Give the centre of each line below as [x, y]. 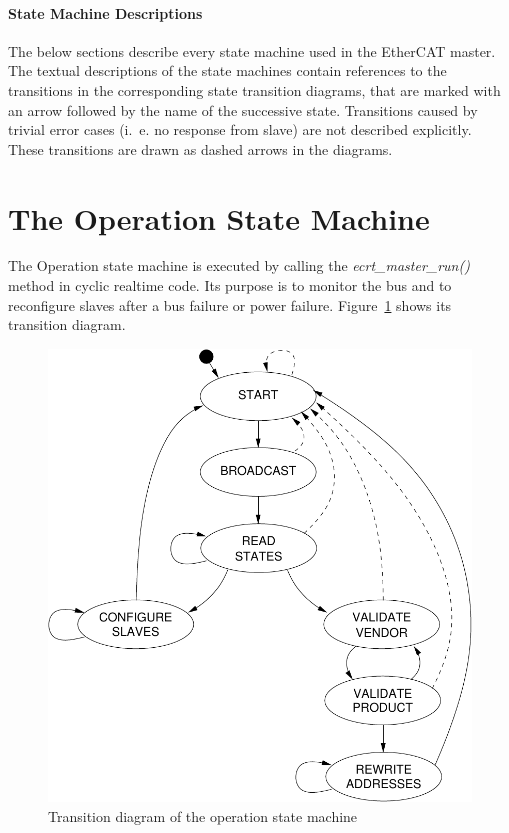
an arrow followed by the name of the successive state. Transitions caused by [243, 109]
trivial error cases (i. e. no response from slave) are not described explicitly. [240, 129]
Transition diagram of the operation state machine [203, 815]
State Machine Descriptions [105, 12]
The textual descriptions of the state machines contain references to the [227, 70]
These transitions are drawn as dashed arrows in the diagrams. [200, 148]
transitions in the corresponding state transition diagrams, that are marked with [254, 89]
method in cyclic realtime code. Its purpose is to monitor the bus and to [230, 285]
